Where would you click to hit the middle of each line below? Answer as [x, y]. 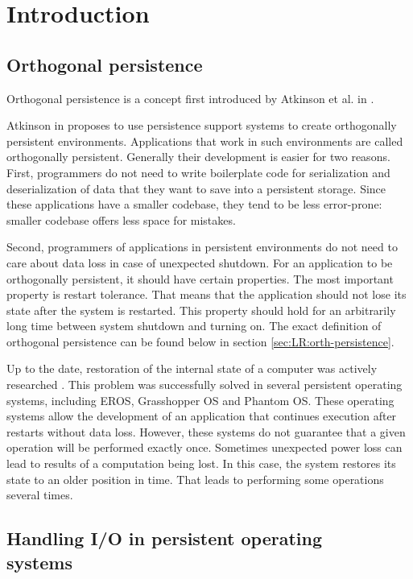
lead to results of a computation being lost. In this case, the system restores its [201, 463]
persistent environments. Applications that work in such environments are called [205, 141]
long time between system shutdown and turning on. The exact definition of [194, 326]
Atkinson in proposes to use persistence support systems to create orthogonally [202, 125]
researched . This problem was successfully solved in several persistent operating [204, 385]
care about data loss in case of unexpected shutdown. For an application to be [200, 262]
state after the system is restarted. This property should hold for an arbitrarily [201, 310]
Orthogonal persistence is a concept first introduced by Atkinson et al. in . [190, 98]
